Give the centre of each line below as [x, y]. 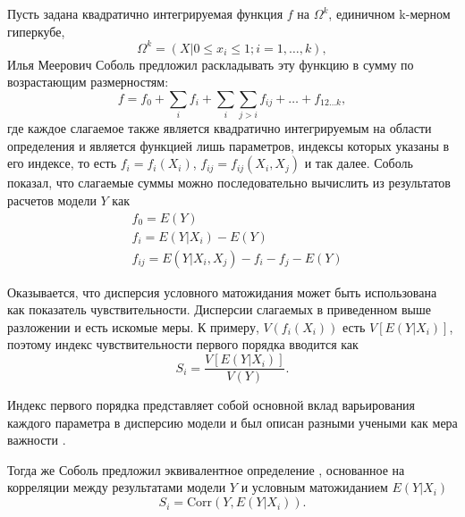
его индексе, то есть [62, 163]
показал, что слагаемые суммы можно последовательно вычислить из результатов [229, 183]
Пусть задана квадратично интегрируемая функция [145, 13]
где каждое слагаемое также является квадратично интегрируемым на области [220, 128]
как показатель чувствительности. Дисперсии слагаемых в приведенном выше [219, 309]
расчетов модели [52, 200]
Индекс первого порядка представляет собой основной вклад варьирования [211, 405]
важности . [37, 440]
